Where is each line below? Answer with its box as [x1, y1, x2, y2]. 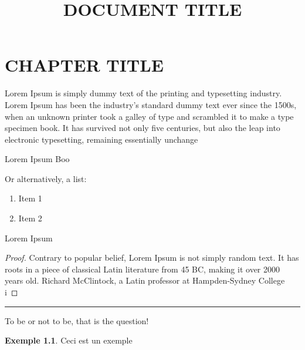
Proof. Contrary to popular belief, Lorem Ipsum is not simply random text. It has [5, 251, 299, 264]
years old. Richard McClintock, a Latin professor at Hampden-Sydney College [5, 274, 285, 287]
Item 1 [18, 192, 42, 204]
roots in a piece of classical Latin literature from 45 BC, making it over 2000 [5, 262, 280, 275]
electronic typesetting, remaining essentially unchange [5, 133, 198, 145]
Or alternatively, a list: [5, 172, 87, 184]
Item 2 [18, 212, 42, 224]
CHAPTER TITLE [5, 53, 164, 77]
